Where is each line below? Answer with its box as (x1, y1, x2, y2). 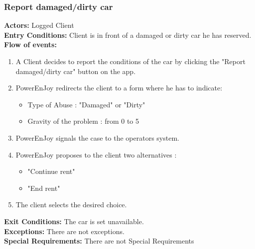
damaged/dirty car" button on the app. (15, 66, 136, 76)
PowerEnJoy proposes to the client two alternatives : (15, 149, 177, 160)
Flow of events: (4, 39, 57, 50)
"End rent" (27, 182, 60, 193)
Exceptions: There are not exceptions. (4, 226, 125, 236)
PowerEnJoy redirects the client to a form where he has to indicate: (15, 83, 223, 93)
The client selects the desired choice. (15, 199, 127, 210)
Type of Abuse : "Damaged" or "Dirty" (27, 99, 145, 109)
